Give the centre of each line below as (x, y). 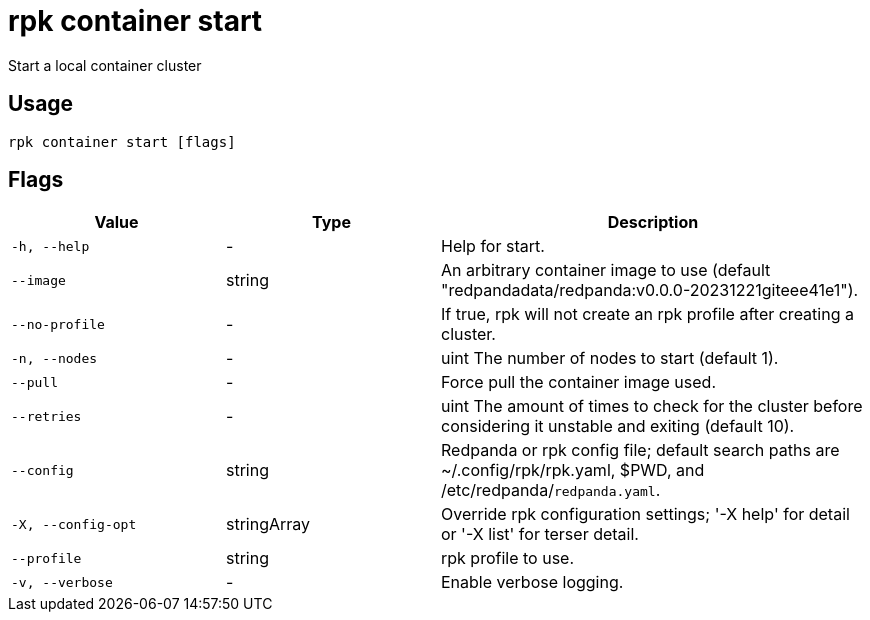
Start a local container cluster (105, 65)
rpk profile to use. (508, 558)
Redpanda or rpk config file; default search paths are (640, 450)
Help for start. (493, 246)
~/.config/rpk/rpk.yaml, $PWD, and (573, 470)
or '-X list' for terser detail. (540, 534)
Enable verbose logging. (532, 582)
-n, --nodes (54, 358)
